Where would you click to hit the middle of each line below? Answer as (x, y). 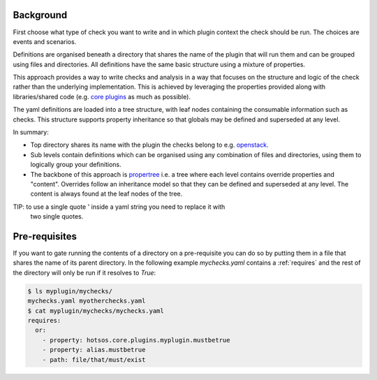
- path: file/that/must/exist (94, 359)
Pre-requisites (45, 236)
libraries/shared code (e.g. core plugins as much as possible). (102, 96)
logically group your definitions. (76, 165)
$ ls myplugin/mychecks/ (70, 291)
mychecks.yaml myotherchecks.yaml (87, 301)
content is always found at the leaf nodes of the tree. (106, 194)
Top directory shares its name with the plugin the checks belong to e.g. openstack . (149, 145)
